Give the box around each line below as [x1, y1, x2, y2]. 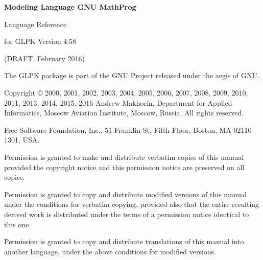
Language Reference [4, 18, 67, 29]
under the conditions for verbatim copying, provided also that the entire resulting [4, 199, 259, 209]
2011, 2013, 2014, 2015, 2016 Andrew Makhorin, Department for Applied [4, 97, 232, 108]
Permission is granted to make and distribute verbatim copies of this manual [4, 151, 244, 162]
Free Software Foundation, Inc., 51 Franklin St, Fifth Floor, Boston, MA [4, 124, 231, 135]
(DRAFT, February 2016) [4, 53, 85, 63]
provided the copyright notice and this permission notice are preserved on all [4, 161, 245, 172]
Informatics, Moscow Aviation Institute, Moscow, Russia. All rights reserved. [4, 107, 244, 118]
